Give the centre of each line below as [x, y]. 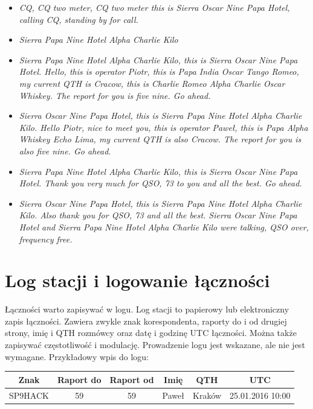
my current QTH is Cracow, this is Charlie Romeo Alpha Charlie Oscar [152, 83]
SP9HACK [29, 395]
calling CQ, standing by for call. [79, 19]
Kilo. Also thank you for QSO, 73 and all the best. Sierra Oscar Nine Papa [158, 215]
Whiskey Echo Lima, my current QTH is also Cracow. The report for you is [160, 139]
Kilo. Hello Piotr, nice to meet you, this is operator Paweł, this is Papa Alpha [163, 127]
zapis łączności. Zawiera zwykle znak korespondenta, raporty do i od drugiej [146, 321]
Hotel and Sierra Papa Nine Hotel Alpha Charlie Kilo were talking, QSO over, [164, 227]
